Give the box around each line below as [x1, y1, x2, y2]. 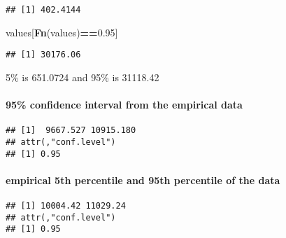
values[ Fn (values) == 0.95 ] [6, 24, 118, 39]
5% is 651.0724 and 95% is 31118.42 [6, 69, 159, 84]
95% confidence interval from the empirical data [6, 97, 243, 112]
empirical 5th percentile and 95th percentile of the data [6, 172, 280, 187]
